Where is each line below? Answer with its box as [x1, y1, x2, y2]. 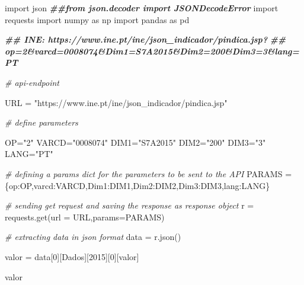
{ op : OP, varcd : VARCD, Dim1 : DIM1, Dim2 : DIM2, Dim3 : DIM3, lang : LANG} [5, 179, 270, 191]
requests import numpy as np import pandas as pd [5, 13, 190, 25]
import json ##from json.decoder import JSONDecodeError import [5, 2, 279, 14]
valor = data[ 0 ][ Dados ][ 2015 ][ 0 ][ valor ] [5, 250, 139, 262]
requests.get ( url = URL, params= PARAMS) [5, 210, 165, 223]
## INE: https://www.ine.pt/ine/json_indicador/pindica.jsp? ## [5, 33, 286, 46]
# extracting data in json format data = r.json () [5, 230, 181, 243]
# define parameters [5, 116, 78, 129]
